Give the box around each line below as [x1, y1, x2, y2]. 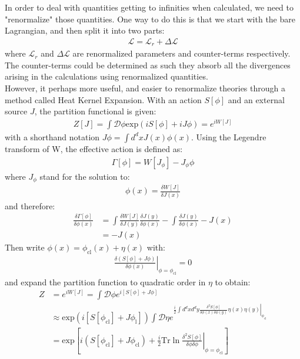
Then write [5, 241, 45, 253]
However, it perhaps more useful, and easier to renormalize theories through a [5, 82, 285, 94]
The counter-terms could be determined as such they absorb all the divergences [5, 58, 291, 71]
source [5, 105, 28, 117]
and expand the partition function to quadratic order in [5, 275, 206, 288]
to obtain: [215, 275, 251, 288]
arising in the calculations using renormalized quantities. [5, 70, 208, 83]
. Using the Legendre [191, 130, 266, 143]
